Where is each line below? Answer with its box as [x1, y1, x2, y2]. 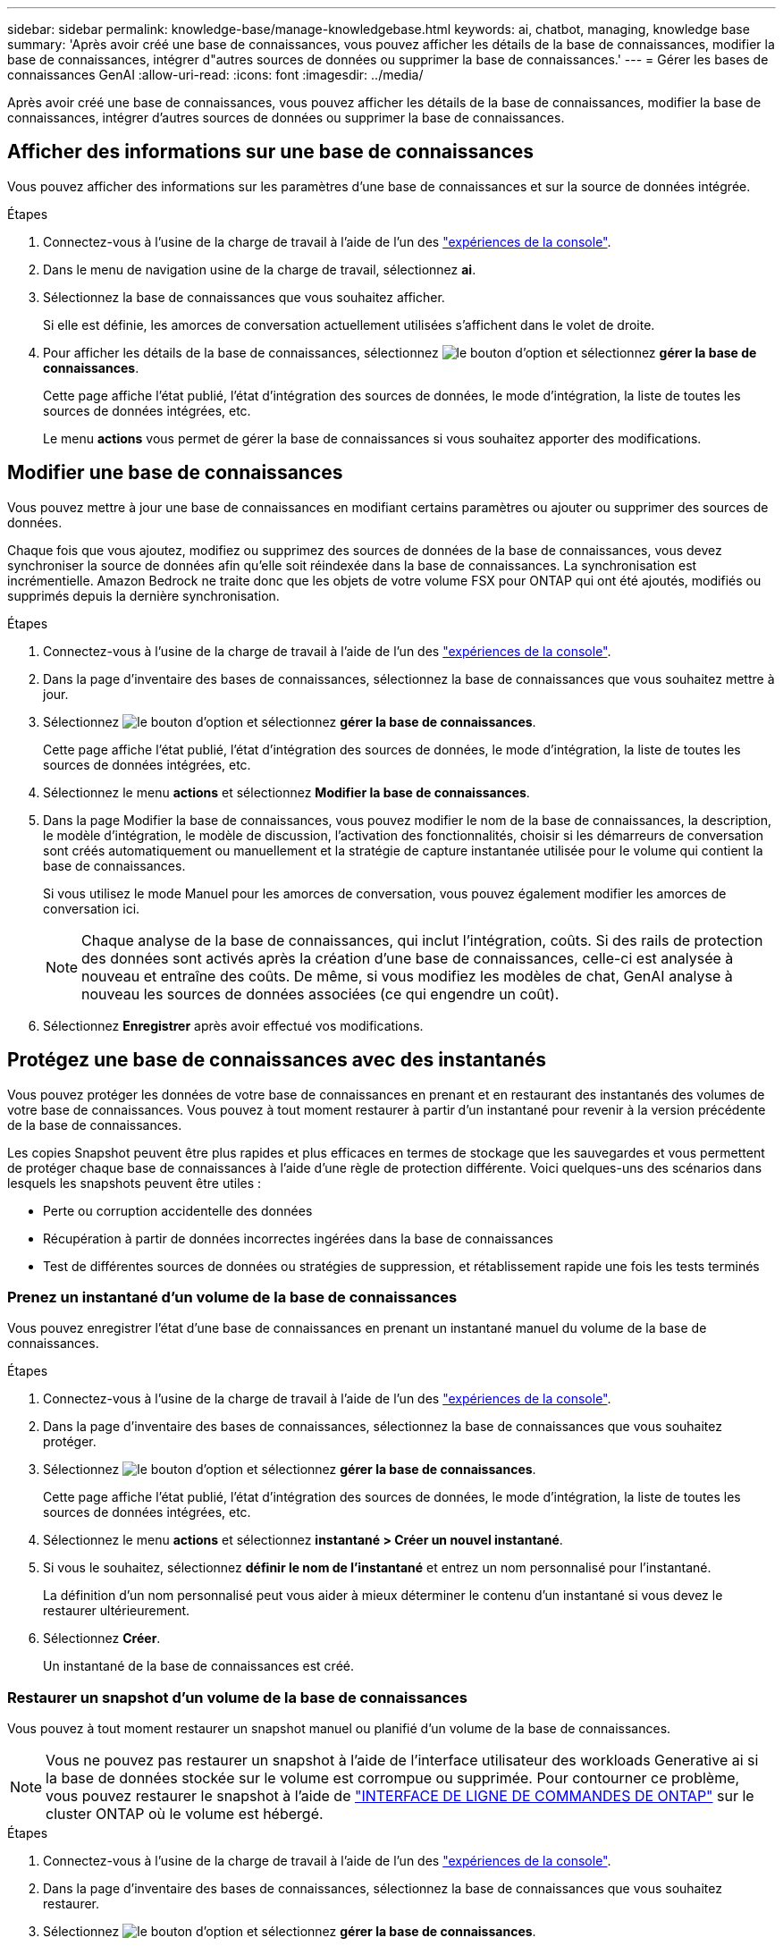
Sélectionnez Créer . [43, 1630, 161, 1647]
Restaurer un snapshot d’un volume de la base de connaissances [7, 1688, 468, 1706]
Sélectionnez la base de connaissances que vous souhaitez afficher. [43, 289, 445, 305]
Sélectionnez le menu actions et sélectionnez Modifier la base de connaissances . [43, 784, 530, 800]
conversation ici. [43, 900, 140, 916]
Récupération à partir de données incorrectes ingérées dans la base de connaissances [43, 1230, 553, 1246]
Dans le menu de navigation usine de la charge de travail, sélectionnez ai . [43, 261, 476, 277]
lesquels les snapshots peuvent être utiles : [7, 1175, 262, 1191]
